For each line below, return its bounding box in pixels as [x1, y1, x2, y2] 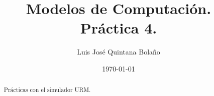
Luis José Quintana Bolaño [77, 46, 160, 57]
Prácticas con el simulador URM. [4, 85, 91, 94]
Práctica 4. [80, 17, 157, 38]
